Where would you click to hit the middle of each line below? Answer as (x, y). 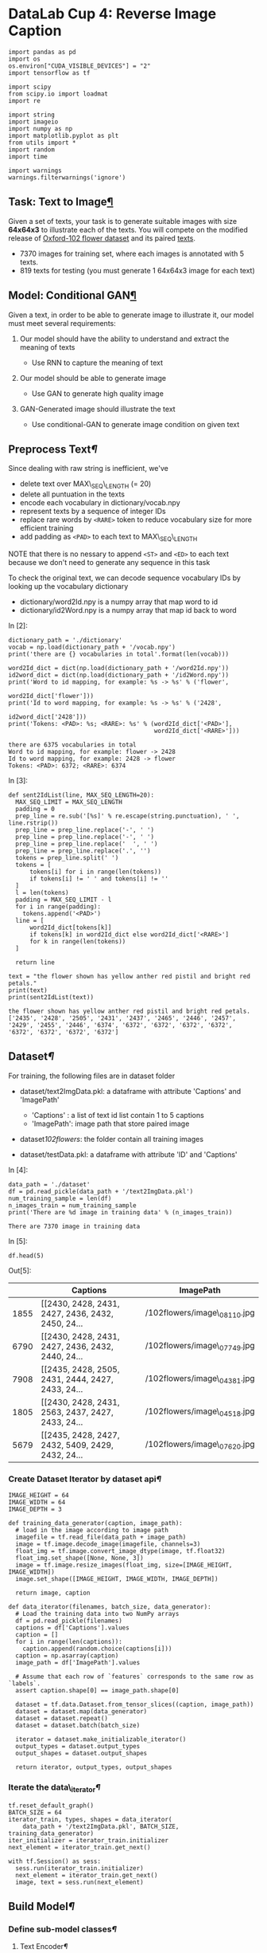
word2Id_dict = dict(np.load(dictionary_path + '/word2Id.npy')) (118, 668)
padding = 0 (35, 809)
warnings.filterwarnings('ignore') (67, 177)
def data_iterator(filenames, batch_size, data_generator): (110, 1607)
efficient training (46, 528)
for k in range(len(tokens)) (77, 941)
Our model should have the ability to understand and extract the (124, 339)
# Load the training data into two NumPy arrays (97, 1614)
